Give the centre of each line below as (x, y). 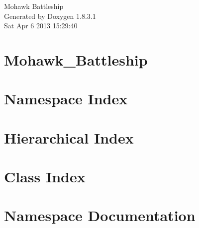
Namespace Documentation (100, 215)
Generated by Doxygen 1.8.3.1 (50, 16)
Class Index (45, 177)
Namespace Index (66, 99)
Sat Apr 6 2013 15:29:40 (41, 26)
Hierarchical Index (69, 137)
